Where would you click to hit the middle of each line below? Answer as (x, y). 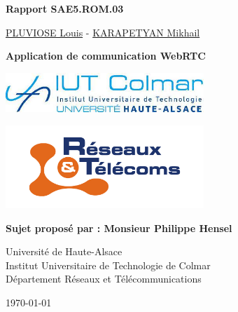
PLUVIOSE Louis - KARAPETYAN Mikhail (103, 32)
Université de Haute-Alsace (64, 251)
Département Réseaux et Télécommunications (104, 279)
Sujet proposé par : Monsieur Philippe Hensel (119, 228)
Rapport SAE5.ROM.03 (65, 8)
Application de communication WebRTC (106, 56)
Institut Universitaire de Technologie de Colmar (108, 265)
